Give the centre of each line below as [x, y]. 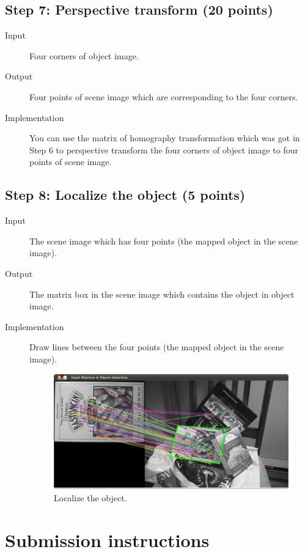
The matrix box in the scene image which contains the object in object [162, 294]
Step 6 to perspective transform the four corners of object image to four [164, 149]
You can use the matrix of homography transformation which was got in [165, 138]
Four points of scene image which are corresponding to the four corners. [164, 96]
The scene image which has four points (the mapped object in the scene [164, 241]
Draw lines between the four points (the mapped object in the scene [157, 347]
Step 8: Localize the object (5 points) [125, 195]
